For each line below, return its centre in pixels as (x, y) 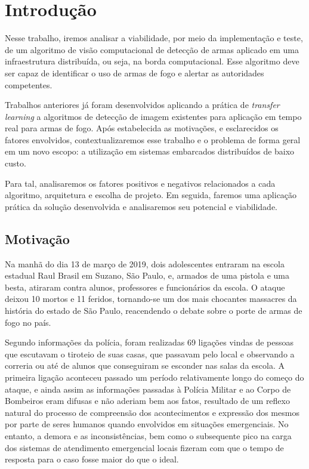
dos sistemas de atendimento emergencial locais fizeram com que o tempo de (144, 447)
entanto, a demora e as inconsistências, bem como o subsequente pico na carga (148, 435)
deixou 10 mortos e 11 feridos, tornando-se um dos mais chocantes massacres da (151, 299)
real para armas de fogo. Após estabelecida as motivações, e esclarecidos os (142, 128)
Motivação (37, 238)
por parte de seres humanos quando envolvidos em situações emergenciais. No (147, 424)
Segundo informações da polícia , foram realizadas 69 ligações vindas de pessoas (149, 342)
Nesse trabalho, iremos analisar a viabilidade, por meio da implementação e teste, (154, 38)
